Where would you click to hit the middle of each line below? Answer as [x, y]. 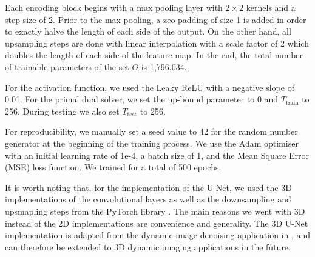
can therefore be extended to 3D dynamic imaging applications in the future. [148, 246]
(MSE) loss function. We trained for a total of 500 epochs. [113, 167]
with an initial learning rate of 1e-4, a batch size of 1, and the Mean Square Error [157, 155]
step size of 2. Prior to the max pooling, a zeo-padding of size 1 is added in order [156, 19]
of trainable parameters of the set [67, 66]
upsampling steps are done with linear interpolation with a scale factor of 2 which [157, 43]
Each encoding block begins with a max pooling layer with [114, 7]
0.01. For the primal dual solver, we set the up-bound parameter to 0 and [142, 99]
